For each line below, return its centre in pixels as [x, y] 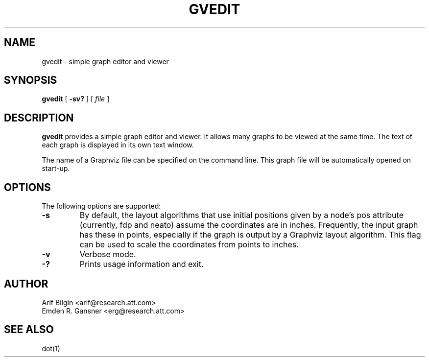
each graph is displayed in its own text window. [118, 145]
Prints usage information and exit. [142, 264]
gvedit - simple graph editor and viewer [105, 61]
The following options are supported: [101, 206]
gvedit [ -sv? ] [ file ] [76, 99]
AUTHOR [26, 284]
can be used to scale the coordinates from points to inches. [189, 245]
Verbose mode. [108, 254]
